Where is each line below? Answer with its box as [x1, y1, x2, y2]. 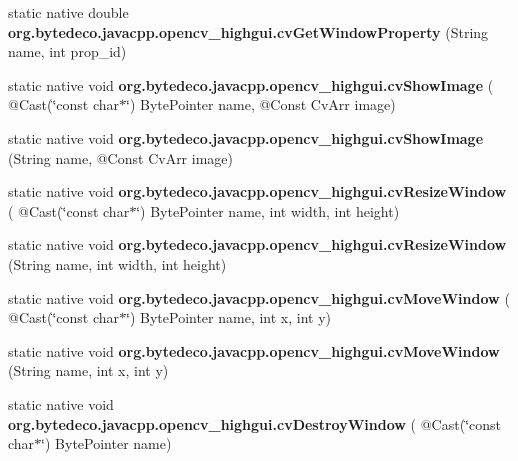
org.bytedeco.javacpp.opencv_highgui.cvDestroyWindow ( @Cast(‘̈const [8, 413, 501, 434]
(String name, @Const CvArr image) [8, 147, 233, 168]
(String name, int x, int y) [8, 360, 169, 381]
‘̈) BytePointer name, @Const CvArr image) [126, 94, 396, 115]
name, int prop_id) [8, 41, 127, 62]
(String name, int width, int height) [8, 253, 227, 274]
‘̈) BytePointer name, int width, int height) [136, 200, 400, 221]
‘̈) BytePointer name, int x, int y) [126, 307, 332, 328]
